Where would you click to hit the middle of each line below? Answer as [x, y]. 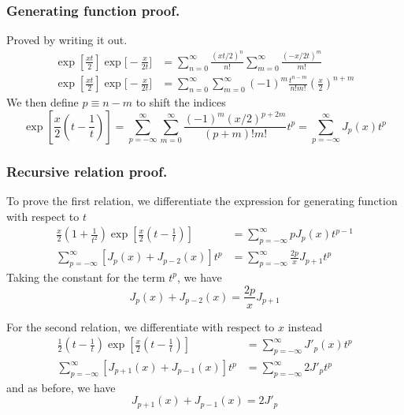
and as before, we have [61, 387]
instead [305, 326]
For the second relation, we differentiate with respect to [141, 326]
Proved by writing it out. [67, 40]
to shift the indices [181, 102]
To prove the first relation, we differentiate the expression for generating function [202, 201]
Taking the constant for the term [86, 277]
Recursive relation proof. [87, 171]
